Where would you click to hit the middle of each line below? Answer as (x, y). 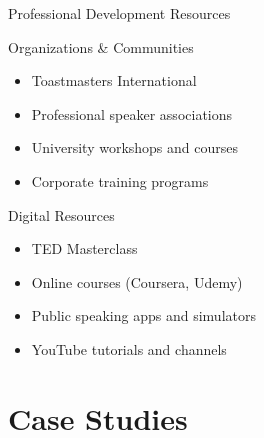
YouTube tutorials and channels (129, 348)
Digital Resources (61, 214)
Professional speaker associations (132, 113)
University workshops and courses (135, 147)
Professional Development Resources (119, 13)
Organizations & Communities (101, 46)
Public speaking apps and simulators (143, 315)
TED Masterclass (84, 248)
